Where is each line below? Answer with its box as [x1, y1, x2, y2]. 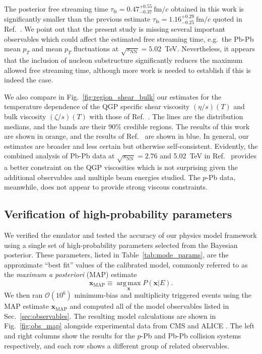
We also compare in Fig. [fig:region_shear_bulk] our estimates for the [4, 91, 222, 102]
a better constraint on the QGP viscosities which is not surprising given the [4, 162, 238, 172]
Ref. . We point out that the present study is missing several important [4, 24, 226, 34]
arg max [116, 280, 141, 287]
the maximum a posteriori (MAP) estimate [4, 269, 137, 280]
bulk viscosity [4, 111, 46, 121]
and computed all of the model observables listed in [70, 301, 229, 311]
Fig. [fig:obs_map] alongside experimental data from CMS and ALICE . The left [4, 320, 255, 331]
